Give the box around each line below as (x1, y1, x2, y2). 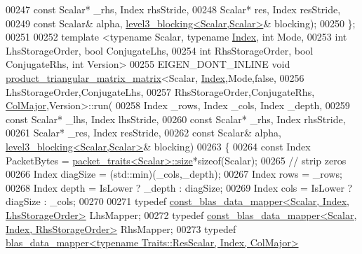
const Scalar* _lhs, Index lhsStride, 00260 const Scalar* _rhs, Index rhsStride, (6, 111, 346, 126)
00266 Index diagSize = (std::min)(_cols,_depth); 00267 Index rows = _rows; (6, 167, 342, 181)
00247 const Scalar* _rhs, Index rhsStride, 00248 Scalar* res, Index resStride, (6, 2, 341, 16)
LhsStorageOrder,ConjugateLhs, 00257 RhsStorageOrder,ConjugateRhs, (6, 84, 315, 99)
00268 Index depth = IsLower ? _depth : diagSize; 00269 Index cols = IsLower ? (6, 180, 353, 195)
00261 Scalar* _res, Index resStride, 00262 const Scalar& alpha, (6, 125, 281, 140)
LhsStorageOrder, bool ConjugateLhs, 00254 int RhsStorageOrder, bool (6, 43, 314, 57)
